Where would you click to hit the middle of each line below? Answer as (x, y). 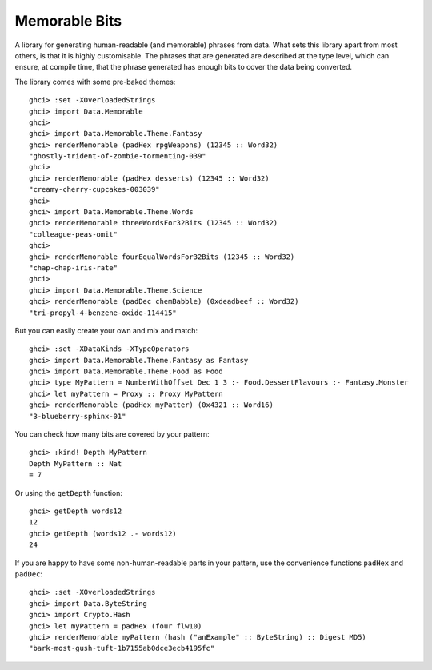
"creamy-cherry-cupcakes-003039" (94, 189)
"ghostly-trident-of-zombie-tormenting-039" (118, 156)
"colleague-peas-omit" (74, 234)
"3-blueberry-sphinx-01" (78, 416)
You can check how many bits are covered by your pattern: (112, 434)
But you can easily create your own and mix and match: (106, 330)
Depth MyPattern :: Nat (76, 463)
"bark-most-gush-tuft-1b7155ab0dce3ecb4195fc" (122, 648)
